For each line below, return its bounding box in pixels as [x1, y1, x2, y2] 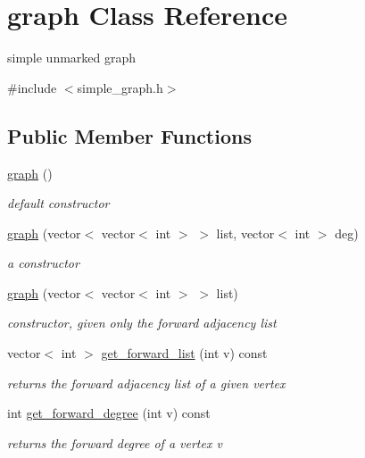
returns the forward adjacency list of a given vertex [7, 373, 286, 392]
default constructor [7, 194, 110, 212]
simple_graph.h [77, 78, 163, 96]
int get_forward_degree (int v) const [7, 404, 211, 422]
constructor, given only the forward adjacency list [7, 313, 277, 332]
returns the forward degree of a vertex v [7, 433, 222, 452]
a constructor [7, 254, 79, 272]
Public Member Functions [7, 121, 252, 149]
